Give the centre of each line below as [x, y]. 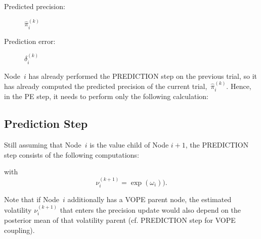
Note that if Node [32, 199]
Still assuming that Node [43, 145]
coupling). [19, 230]
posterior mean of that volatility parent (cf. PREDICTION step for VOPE [120, 220]
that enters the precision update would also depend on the [150, 209]
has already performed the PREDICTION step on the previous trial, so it [143, 76]
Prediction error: [30, 41]
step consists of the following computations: [72, 154]
